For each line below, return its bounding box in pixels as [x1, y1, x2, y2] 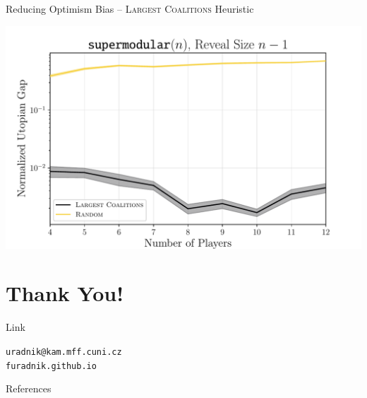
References [6, 381, 52, 396]
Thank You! [6, 279, 124, 308]
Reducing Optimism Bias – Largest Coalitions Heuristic [6, 1, 254, 16]
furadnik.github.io [6, 361, 97, 371]
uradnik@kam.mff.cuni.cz [6, 346, 122, 357]
